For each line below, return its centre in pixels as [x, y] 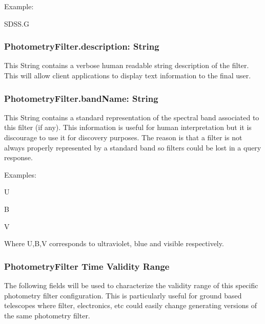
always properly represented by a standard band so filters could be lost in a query [133, 147]
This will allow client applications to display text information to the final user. [128, 75]
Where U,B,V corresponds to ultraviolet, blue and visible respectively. [114, 243]
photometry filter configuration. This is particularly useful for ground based [123, 295]
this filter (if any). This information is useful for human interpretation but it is [128, 127]
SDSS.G [17, 23]
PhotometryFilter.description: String [82, 46]
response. [18, 157]
